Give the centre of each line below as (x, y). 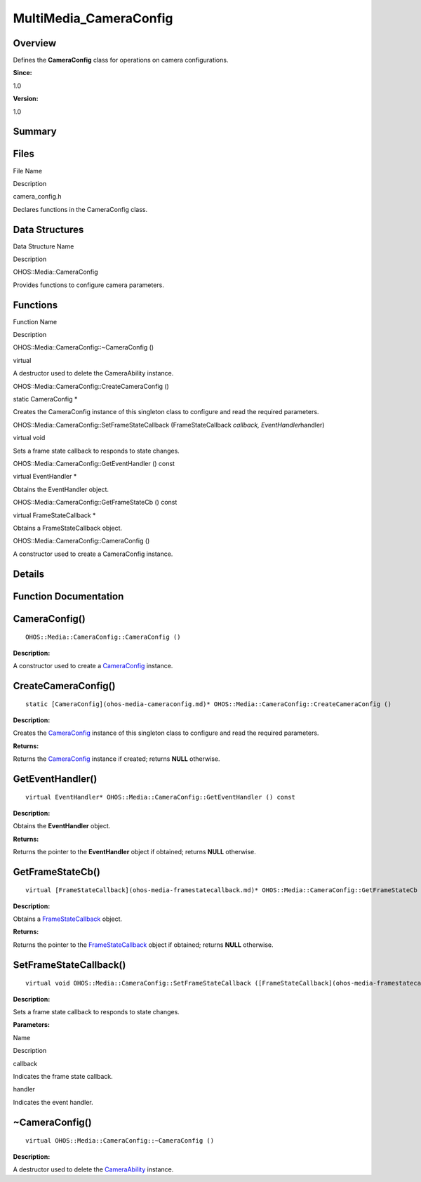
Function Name (35, 321)
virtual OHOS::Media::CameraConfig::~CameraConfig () (120, 1141)
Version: (26, 99)
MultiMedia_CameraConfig (93, 18)
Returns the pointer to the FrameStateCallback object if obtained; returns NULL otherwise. (143, 945)
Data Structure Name (44, 246)
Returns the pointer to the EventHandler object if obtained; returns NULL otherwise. (134, 851)
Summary (35, 132)
